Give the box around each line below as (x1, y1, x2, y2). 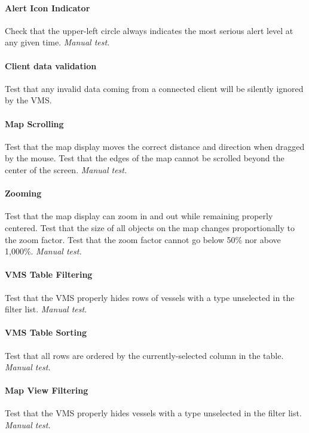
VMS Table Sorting (5, 326, 87, 339)
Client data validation (5, 59, 97, 72)
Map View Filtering (5, 384, 88, 397)
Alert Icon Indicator (5, 1, 90, 14)
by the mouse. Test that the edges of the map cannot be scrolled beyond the (5, 152, 284, 164)
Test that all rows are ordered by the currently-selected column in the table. (5, 349, 284, 361)
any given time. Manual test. (5, 36, 110, 48)
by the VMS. (5, 94, 52, 106)
